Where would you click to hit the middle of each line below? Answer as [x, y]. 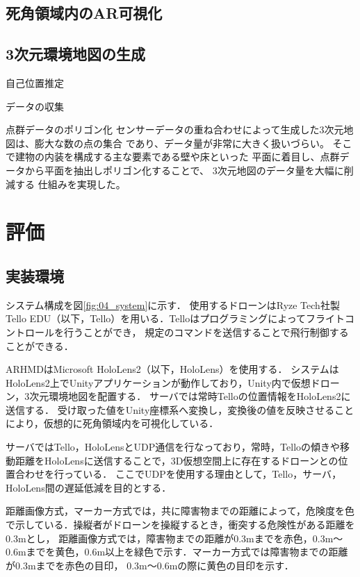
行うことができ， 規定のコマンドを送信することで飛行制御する [206, 332]
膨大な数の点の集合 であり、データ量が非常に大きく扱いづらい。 [182, 143]
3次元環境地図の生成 [76, 54]
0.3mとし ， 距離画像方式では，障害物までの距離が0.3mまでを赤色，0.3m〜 [174, 538]
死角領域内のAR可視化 [84, 13]
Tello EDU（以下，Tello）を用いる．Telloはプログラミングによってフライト [175, 318]
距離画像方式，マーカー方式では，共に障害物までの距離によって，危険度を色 [180, 511]
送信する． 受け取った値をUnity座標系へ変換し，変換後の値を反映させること [180, 409]
